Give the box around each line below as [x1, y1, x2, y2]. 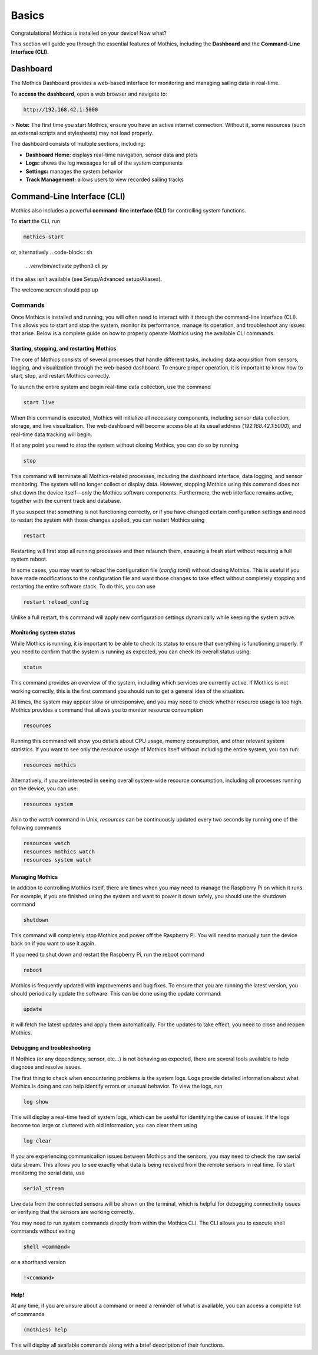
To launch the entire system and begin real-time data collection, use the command [11, 383, 211, 390]
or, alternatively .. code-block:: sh [11, 248, 92, 256]
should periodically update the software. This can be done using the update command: [11, 990, 222, 997]
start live [23, 399, 55, 405]
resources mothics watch [23, 848, 95, 855]
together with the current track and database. [11, 498, 122, 505]
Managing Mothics [11, 873, 58, 881]
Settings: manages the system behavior [25, 168, 123, 175]
